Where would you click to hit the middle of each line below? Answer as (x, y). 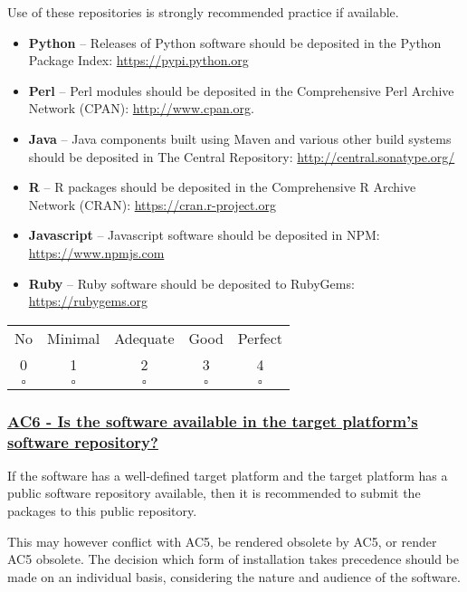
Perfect (260, 338)
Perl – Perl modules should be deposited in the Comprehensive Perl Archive (241, 90)
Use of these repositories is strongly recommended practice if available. (203, 12)
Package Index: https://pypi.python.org (138, 60)
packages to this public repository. (102, 511)
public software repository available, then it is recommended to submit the (214, 493)
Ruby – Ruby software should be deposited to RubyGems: (191, 283)
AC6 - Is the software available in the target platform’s (213, 420)
